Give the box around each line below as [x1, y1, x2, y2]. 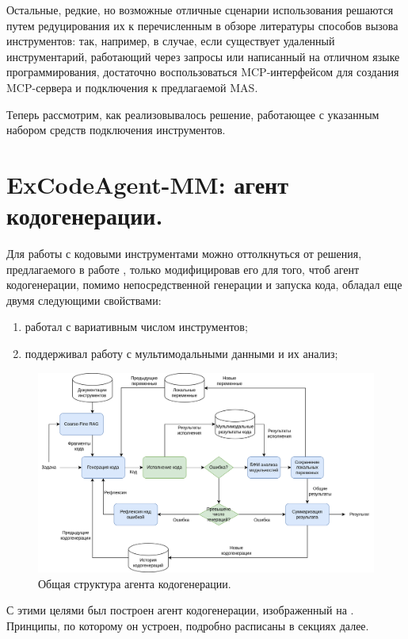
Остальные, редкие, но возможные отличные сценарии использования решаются [6, 2, 394, 17]
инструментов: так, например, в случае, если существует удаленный [6, 33, 335, 49]
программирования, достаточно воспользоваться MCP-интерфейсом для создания [6, 64, 399, 80]
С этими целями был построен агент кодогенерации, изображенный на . [6, 602, 354, 618]
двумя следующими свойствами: [6, 291, 162, 308]
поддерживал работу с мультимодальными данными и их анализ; [25, 345, 338, 362]
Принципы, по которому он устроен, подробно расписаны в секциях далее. [6, 617, 369, 633]
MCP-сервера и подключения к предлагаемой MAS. [6, 79, 258, 95]
